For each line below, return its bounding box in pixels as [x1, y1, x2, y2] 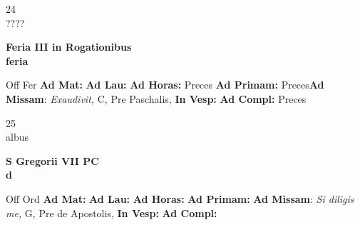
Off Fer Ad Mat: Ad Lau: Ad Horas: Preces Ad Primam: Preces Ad [6, 77, 324, 92]
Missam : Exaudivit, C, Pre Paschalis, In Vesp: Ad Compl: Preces [6, 91, 307, 106]
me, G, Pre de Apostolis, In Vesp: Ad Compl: [6, 205, 217, 220]
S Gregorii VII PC [6, 153, 99, 168]
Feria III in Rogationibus [6, 39, 132, 54]
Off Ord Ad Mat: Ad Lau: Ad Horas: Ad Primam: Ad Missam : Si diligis [6, 191, 354, 206]
